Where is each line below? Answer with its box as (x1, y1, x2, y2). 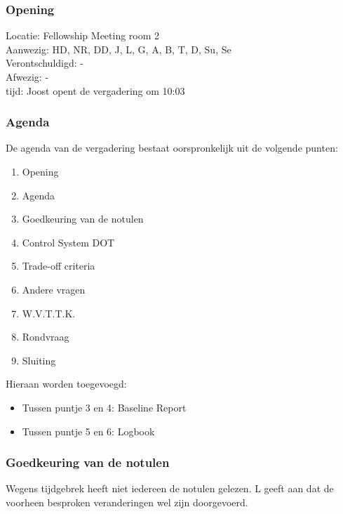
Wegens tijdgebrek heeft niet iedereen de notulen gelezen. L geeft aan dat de (6, 481, 334, 496)
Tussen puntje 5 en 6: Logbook (22, 423, 155, 438)
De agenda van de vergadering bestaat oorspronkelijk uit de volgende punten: (6, 140, 338, 155)
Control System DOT (22, 235, 115, 249)
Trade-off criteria (22, 258, 95, 273)
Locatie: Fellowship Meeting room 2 (6, 28, 160, 43)
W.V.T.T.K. (22, 305, 76, 320)
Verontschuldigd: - (6, 55, 83, 70)
